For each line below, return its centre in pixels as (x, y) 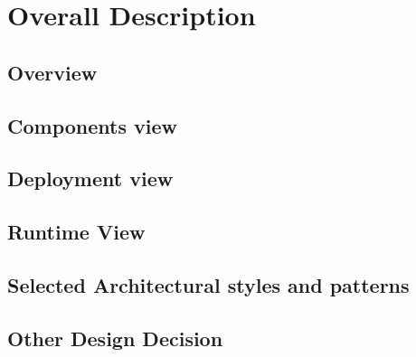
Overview (52, 72)
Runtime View (76, 232)
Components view (92, 125)
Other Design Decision (115, 338)
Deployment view (90, 178)
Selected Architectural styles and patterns (208, 284)
